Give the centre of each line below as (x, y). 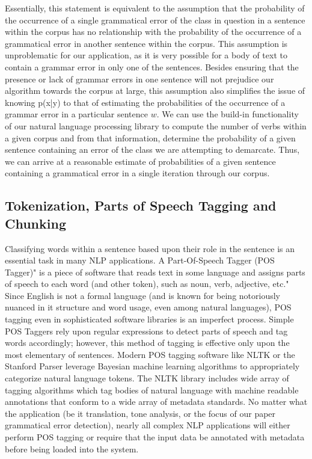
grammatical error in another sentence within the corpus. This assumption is (146, 43)
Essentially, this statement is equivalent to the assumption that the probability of (155, 8)
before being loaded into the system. (72, 448)
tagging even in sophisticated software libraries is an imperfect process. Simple (149, 319)
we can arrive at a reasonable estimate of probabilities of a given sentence (140, 161)
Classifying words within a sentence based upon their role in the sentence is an (150, 248)
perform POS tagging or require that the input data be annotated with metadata (155, 437)
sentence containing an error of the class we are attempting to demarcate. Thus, (152, 149)
